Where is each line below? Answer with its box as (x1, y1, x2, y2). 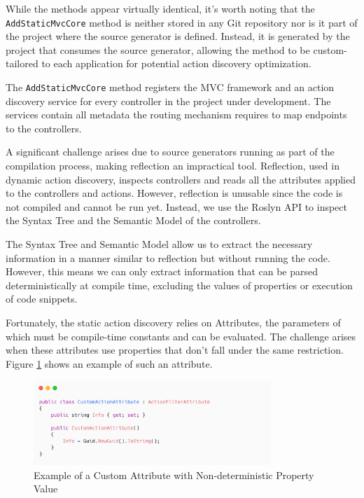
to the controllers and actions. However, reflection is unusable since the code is (6, 186, 343, 200)
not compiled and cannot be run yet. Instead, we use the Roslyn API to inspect (6, 199, 347, 214)
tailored (6, 56, 38, 71)
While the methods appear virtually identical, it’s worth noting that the (6, 1, 315, 15)
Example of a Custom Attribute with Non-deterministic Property (34, 467, 314, 482)
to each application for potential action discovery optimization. (41, 56, 311, 71)
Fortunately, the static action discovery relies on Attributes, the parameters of (6, 315, 341, 329)
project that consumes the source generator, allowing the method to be (6, 42, 310, 57)
